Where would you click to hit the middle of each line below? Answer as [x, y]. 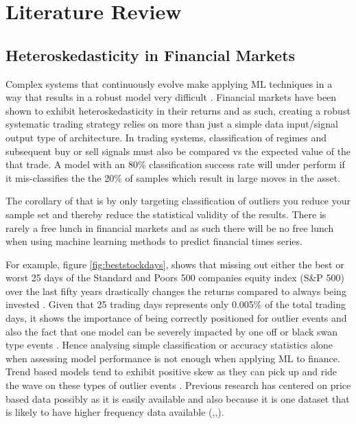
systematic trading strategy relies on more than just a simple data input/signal [172, 124]
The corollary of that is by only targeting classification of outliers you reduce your [178, 201]
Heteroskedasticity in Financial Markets [151, 55]
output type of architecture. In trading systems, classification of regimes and [166, 137]
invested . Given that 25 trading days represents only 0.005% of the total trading [176, 304]
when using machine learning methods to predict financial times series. [154, 241]
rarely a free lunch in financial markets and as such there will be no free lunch [170, 227]
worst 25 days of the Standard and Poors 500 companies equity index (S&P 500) [175, 278]
